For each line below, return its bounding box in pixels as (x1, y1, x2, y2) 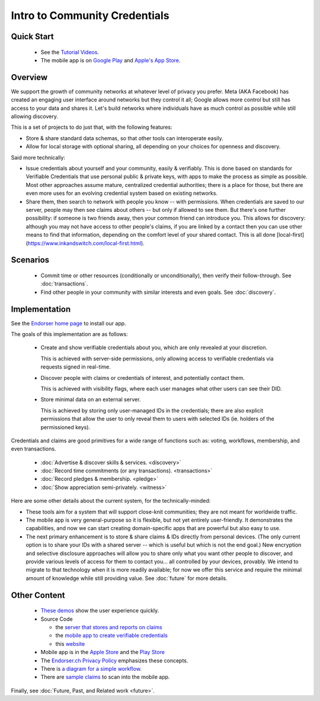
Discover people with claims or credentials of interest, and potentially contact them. (40, 374, 245, 381)
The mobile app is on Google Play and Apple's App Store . (40, 56, 181, 64)
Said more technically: (11, 154, 65, 161)
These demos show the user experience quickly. (40, 607, 159, 614)
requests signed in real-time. (40, 363, 111, 370)
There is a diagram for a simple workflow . (40, 665, 142, 672)
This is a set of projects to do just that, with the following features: (11, 123, 172, 131)
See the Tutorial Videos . (40, 48, 99, 56)
